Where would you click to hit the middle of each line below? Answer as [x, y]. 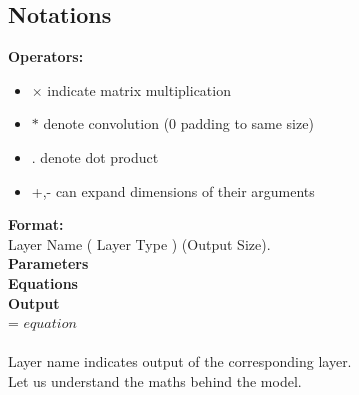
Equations [43, 282]
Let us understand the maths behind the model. [155, 380]
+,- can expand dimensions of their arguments [173, 190]
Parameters [48, 263]
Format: [36, 224]
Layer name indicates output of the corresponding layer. [180, 361]
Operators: [46, 56]
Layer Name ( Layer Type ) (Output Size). [139, 243]
